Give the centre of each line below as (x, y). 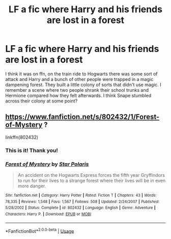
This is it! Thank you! (32, 150)
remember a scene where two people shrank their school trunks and (77, 90)
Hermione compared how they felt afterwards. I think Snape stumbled (78, 95)
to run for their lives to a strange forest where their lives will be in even (92, 180)
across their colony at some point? (41, 101)
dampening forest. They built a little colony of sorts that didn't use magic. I (83, 85)
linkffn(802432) (22, 137)
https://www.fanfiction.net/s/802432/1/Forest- (82, 117)
